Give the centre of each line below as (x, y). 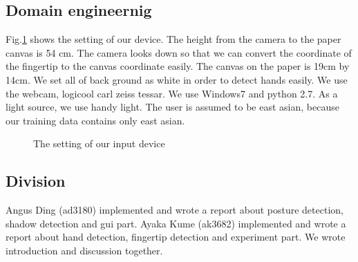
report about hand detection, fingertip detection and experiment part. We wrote (176, 237)
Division (36, 181)
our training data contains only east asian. (95, 120)
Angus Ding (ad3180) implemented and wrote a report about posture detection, (175, 210)
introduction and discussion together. (84, 250)
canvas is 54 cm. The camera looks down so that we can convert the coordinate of (179, 52)
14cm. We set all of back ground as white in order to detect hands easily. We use (177, 79)
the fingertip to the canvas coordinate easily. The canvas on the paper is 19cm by (178, 66)
